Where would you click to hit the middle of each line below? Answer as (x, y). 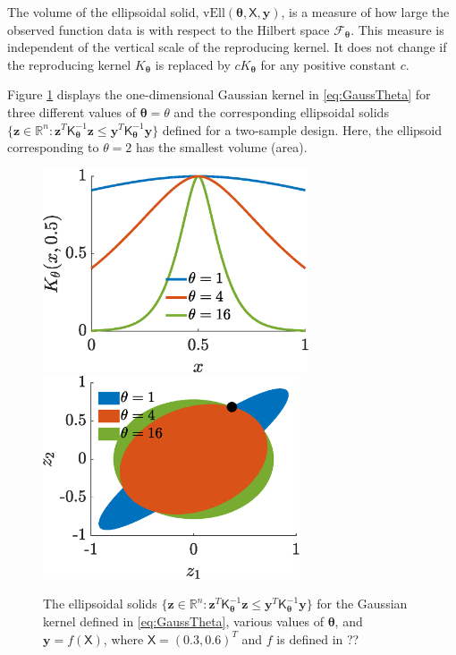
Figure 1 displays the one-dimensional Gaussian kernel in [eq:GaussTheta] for (219, 94)
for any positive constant (328, 64)
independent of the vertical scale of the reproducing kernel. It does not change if (227, 47)
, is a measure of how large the (365, 12)
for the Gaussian (362, 604)
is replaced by (193, 64)
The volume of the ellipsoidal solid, (103, 12)
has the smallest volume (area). (222, 147)
